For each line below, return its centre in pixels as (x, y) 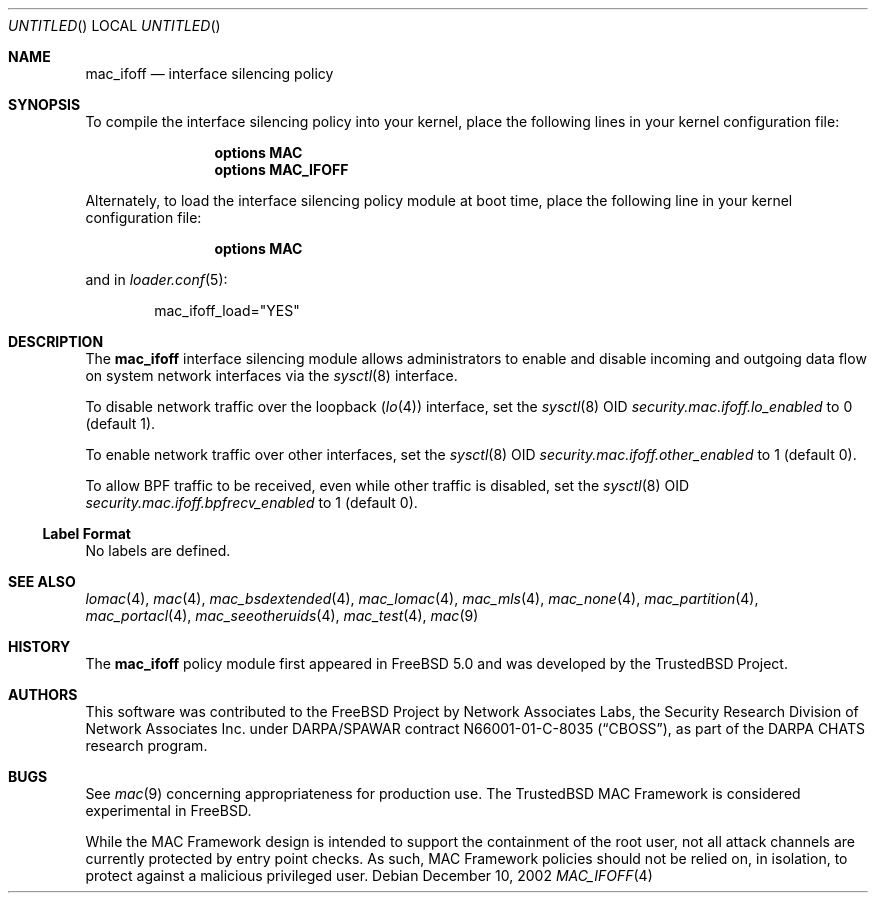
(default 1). (120, 423)
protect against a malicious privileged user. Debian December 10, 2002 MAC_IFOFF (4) (369, 875)
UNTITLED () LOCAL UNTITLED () (114, 25)
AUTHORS (43, 694)
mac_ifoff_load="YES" (227, 310)
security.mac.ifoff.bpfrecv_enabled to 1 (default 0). (251, 502)
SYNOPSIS (44, 104)
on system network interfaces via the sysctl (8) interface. (271, 375)
